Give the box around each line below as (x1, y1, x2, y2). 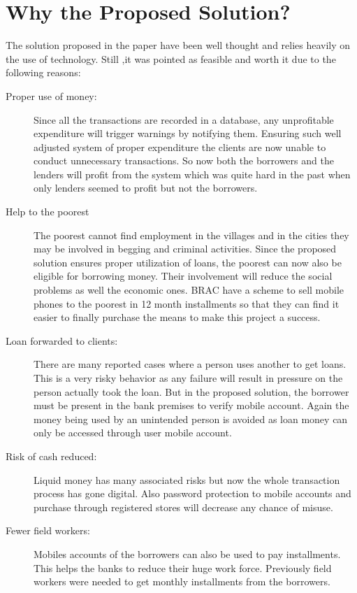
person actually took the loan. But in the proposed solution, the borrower (34, 384, 349, 399)
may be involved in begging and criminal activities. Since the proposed (34, 241, 337, 256)
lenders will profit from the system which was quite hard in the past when (34, 166, 351, 181)
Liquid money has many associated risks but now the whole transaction (34, 472, 340, 487)
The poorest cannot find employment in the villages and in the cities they (34, 227, 349, 242)
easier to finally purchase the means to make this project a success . (34, 310, 321, 324)
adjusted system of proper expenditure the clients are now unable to (34, 139, 326, 154)
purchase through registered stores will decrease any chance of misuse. (34, 499, 333, 514)
